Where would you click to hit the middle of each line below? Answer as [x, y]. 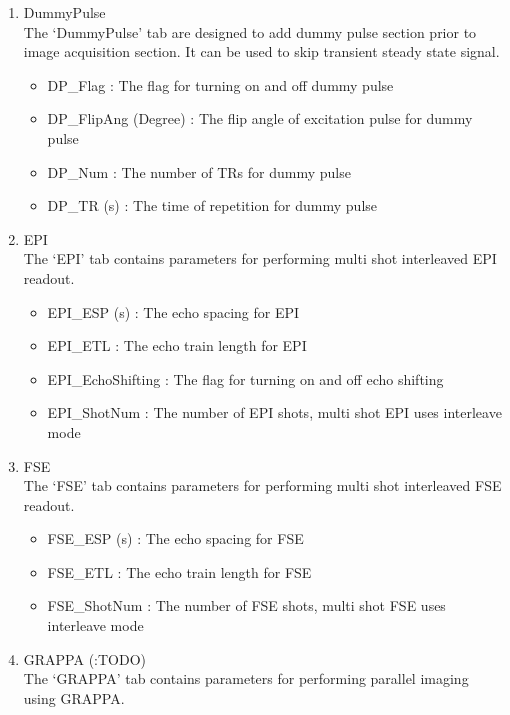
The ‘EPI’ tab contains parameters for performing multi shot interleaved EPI [260, 258]
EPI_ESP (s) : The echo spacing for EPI [173, 311]
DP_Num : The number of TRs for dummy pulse [199, 171]
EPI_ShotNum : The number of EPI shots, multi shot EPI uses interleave [274, 412]
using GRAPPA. [74, 697]
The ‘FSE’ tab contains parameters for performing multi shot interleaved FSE [262, 485]
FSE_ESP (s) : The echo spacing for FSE [175, 538]
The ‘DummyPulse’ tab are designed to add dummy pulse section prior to [250, 31]
